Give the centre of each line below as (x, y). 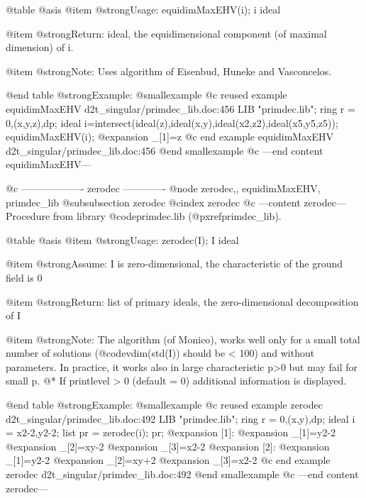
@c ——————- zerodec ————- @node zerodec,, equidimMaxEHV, (163, 188)
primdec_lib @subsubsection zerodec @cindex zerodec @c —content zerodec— (176, 202)
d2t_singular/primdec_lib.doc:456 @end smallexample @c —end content (165, 150)
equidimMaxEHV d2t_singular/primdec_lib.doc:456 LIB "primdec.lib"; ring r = (181, 108)
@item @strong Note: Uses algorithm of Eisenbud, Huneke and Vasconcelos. (169, 71)
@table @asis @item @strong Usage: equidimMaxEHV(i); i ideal (143, 9)
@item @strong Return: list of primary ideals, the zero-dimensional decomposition (182, 301)
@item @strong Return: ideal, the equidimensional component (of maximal (166, 33)
